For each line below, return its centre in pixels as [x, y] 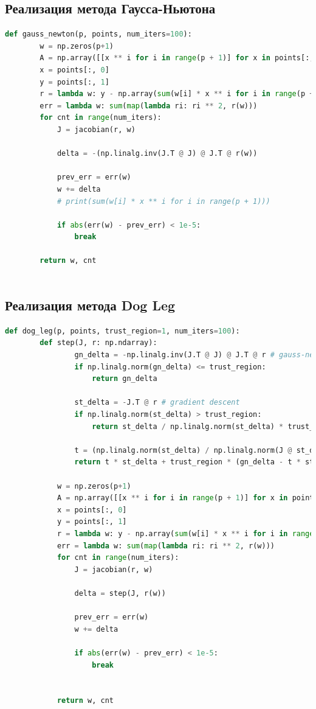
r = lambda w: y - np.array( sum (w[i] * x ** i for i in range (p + [177, 94]
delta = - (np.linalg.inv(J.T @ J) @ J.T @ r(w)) [157, 154]
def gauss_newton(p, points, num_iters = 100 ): [98, 34]
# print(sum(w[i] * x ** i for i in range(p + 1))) [163, 201]
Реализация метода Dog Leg [90, 305]
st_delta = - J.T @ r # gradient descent [157, 403]
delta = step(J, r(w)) [120, 593]
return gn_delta [125, 379]
